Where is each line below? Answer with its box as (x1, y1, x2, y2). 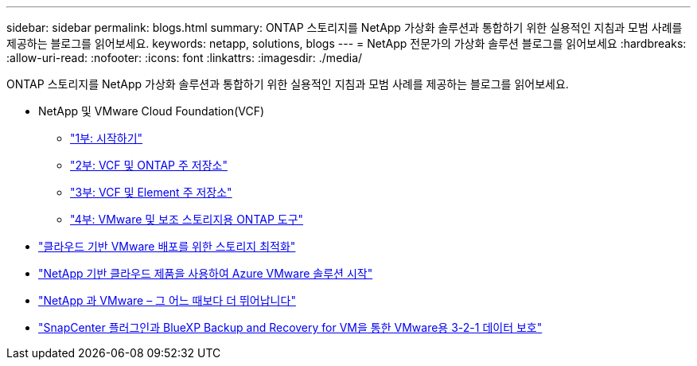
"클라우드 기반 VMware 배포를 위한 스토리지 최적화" (38, 239, 296, 253)
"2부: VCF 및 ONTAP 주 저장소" (70, 158, 228, 172)
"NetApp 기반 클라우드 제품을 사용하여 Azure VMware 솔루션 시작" (38, 267, 373, 280)
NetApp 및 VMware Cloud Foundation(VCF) (38, 104, 265, 118)
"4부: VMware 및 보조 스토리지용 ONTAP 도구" (70, 212, 304, 226)
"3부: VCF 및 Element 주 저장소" (70, 185, 232, 199)
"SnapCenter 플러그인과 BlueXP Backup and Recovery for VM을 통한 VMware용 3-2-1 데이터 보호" (38, 321, 543, 334)
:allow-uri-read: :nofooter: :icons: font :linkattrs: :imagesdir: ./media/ (6, 51, 363, 64)
